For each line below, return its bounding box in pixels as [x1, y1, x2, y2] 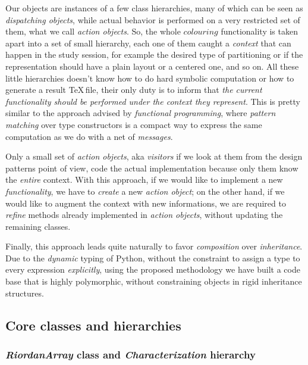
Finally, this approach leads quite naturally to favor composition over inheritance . [5, 240, 303, 252]
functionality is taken [221, 25, 298, 38]
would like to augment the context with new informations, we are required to [5, 196, 286, 209]
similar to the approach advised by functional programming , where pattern [5, 107, 276, 119]
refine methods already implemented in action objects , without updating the [5, 208, 283, 221]
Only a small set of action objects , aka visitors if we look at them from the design [5, 150, 303, 163]
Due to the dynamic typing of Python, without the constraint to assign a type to [5, 251, 300, 264]
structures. [5, 286, 44, 299]
